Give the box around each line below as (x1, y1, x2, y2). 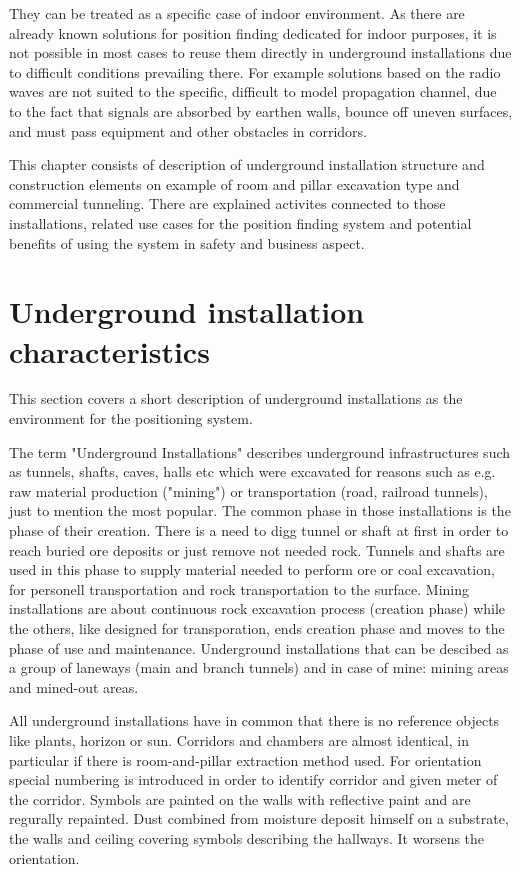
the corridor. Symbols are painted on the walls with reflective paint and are (9, 788, 471, 809)
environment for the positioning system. (9, 408, 253, 429)
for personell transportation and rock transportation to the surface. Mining (9, 578, 469, 599)
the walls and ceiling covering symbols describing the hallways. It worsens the (9, 827, 485, 848)
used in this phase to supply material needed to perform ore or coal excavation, (9, 559, 495, 580)
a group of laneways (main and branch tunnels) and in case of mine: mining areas (9, 657, 509, 678)
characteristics (9, 330, 210, 371)
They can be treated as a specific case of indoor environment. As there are (9, 3, 465, 23)
